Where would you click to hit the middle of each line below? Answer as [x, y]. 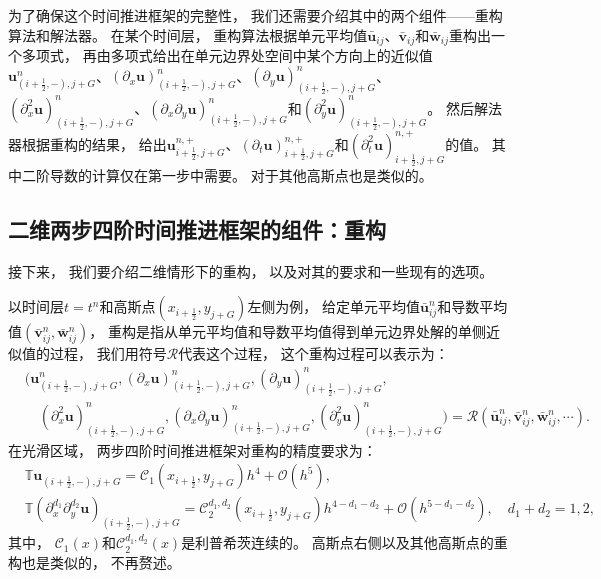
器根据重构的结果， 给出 [87, 143]
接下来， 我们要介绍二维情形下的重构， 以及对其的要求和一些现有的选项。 [251, 270]
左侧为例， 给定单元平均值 [334, 306]
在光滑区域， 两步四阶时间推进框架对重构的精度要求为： [192, 449]
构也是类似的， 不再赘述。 [94, 561]
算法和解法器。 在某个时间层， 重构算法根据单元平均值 [188, 34]
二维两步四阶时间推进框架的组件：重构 [197, 229]
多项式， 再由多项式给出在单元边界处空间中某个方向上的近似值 [227, 55]
